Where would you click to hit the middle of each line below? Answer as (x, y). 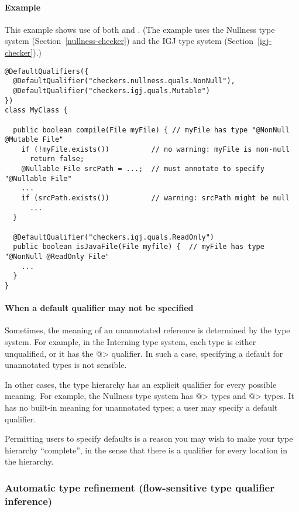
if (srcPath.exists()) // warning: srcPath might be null (155, 198)
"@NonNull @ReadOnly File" (57, 257)
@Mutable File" (34, 140)
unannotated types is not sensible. (66, 365)
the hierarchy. (29, 461)
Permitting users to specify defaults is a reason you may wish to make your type (149, 438)
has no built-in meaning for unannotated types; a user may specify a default (141, 407)
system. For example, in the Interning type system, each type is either (130, 342)
